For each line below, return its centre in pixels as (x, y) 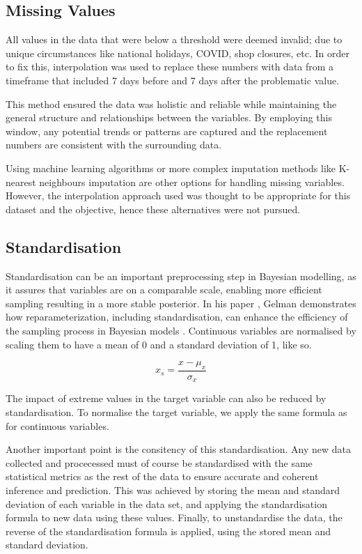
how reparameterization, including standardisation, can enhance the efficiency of (177, 317)
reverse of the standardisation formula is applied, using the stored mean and (168, 531)
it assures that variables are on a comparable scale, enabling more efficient (164, 290)
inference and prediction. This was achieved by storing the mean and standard (173, 490)
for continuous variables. (57, 425)
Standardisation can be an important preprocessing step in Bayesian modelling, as (181, 276)
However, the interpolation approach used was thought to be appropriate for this (178, 195)
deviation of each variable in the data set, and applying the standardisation (166, 503)
